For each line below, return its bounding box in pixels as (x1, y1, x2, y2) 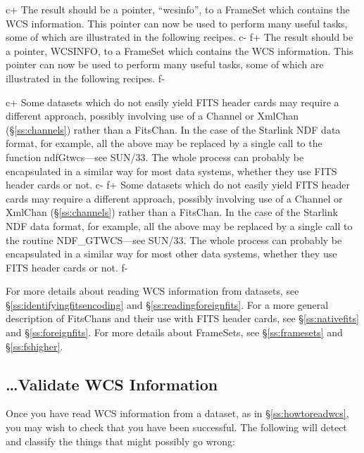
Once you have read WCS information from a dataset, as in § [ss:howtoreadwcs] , (6, 406, 349, 421)
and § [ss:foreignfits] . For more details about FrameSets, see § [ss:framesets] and (6, 325, 343, 340)
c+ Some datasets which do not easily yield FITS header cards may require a (6, 94, 339, 109)
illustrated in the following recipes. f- (6, 70, 165, 85)
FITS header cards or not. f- (6, 260, 128, 274)
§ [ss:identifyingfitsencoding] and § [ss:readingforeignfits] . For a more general (6, 297, 329, 312)
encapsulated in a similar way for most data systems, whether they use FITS (6, 163, 337, 178)
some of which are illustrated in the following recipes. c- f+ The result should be (6, 30, 353, 44)
